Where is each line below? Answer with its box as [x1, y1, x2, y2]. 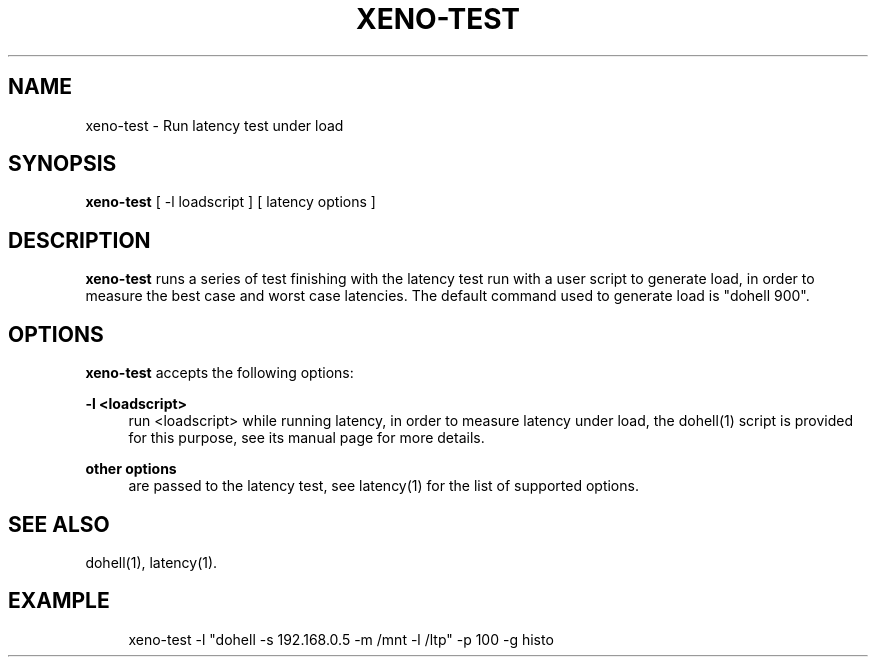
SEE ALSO [8, 511, 110, 537]
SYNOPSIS [8, 151, 117, 177]
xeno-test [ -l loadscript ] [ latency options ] [85, 193, 376, 211]
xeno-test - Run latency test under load [85, 116, 344, 134]
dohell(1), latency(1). [85, 553, 218, 571]
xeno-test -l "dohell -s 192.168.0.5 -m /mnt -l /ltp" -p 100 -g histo [128, 630, 554, 648]
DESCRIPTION [8, 227, 151, 253]
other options [85, 460, 177, 478]
